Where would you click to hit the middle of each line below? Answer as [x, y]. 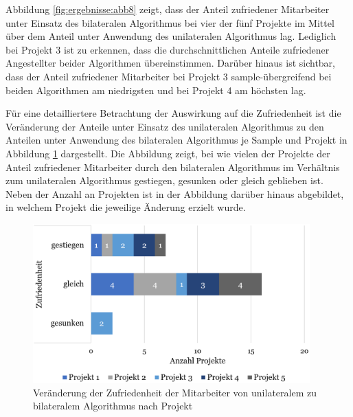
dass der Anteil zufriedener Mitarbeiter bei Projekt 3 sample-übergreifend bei [169, 76]
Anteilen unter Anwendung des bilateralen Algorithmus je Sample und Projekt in [176, 140]
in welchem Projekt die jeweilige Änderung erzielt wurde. [126, 207]
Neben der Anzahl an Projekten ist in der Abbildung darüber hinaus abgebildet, [175, 193]
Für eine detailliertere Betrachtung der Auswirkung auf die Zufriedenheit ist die [173, 113]
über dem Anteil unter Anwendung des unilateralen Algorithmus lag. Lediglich [171, 36]
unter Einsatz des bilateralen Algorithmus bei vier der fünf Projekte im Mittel [170, 22]
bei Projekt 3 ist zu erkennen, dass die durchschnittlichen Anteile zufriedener [168, 49]
